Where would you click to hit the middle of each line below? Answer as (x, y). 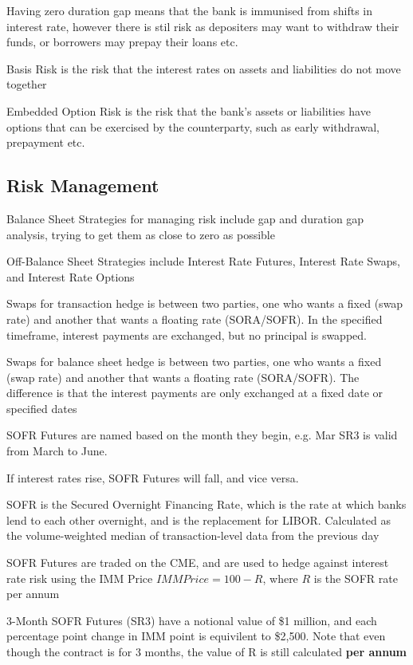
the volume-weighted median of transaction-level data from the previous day (193, 535)
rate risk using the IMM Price (80, 578)
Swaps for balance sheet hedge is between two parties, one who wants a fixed (194, 362)
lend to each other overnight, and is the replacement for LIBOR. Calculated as (199, 519)
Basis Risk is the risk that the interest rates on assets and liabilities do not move (204, 68)
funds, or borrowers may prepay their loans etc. (122, 42)
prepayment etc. (46, 142)
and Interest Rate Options (71, 276)
